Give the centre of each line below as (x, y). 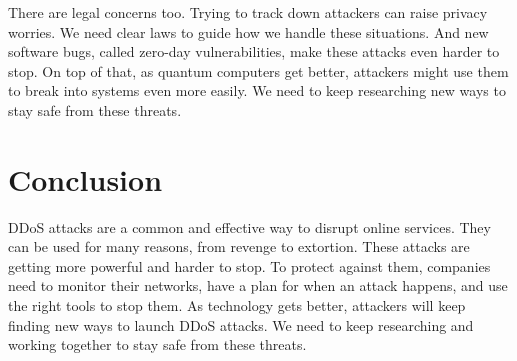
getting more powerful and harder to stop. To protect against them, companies (249, 265)
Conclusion (85, 178)
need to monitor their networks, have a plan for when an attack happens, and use (258, 285)
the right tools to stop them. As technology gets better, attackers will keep (237, 305)
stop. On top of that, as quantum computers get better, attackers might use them (258, 70)
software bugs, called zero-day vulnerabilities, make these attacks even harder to (254, 51)
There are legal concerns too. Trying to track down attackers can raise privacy (248, 12)
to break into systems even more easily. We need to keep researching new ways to (257, 90)
